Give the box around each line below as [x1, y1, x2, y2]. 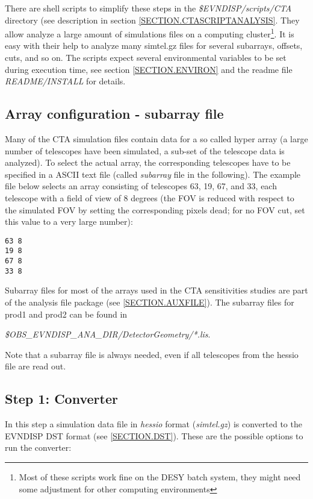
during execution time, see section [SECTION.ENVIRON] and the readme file [5, 63, 293, 75]
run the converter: [5, 441, 72, 454]
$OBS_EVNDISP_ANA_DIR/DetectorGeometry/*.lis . [5, 328, 211, 341]
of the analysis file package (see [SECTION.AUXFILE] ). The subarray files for [5, 295, 294, 308]
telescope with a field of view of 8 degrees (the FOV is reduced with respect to [5, 191, 294, 204]
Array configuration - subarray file [5, 104, 224, 123]
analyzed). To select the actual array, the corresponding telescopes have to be [5, 156, 291, 169]
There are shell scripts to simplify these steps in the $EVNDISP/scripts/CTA [5, 2, 292, 14]
